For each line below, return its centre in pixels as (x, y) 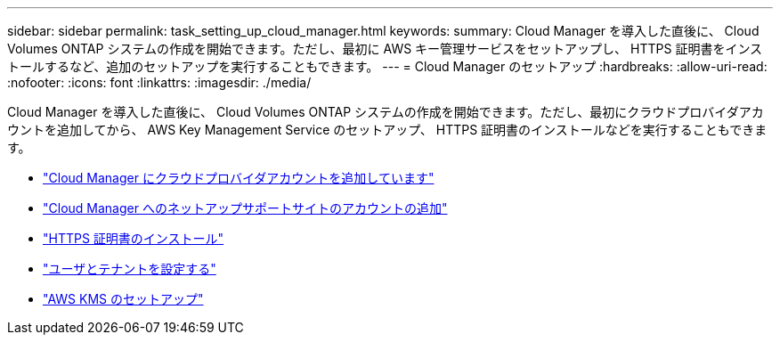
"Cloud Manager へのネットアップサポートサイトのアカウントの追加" (245, 208)
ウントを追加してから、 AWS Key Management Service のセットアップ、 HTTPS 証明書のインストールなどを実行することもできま (387, 130)
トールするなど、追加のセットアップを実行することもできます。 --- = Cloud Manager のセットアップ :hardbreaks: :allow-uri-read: (387, 66)
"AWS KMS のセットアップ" (123, 299)
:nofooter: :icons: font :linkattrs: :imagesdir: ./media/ (159, 82)
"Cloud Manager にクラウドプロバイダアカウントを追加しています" (239, 178)
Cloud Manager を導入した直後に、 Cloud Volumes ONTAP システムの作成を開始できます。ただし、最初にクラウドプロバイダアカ (386, 112)
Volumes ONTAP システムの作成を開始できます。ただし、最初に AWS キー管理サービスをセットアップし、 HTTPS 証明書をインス (385, 49)
